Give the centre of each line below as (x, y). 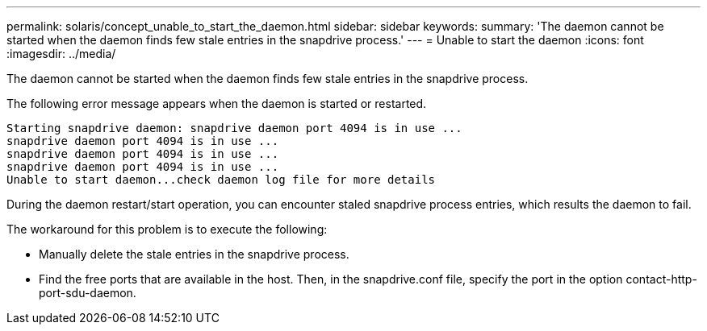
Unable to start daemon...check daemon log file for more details (221, 180)
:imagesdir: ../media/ (61, 54)
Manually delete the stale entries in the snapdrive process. (194, 254)
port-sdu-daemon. (88, 293)
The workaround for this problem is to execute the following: (167, 229)
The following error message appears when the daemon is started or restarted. (217, 103)
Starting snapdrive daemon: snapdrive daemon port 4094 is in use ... (234, 128)
